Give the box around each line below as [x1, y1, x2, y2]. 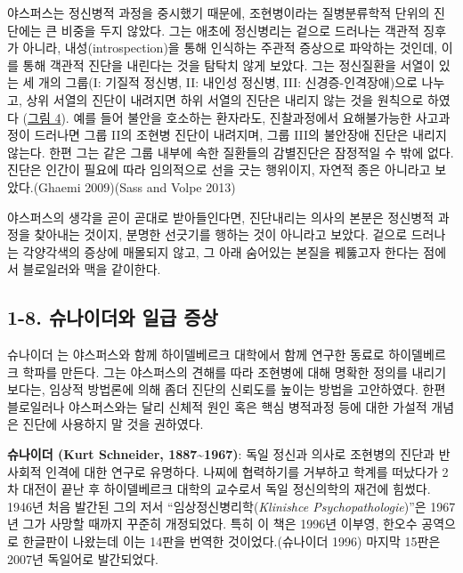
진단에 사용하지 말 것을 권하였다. [22, 415, 204, 433]
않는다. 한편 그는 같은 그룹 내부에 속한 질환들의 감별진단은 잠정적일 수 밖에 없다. [7, 142, 454, 161]
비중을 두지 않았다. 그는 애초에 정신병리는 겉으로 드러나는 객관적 [61, 20, 419, 39]
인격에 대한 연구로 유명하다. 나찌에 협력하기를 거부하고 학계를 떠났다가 [45, 462, 438, 480]
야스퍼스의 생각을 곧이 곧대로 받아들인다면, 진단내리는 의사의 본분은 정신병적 [7, 207, 435, 226]
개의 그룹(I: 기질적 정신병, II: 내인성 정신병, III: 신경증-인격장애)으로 [38, 73, 418, 92]
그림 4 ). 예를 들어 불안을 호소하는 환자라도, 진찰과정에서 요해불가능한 [28, 108, 412, 126]
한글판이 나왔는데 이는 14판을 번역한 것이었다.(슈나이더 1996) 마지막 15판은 [22, 532, 441, 551]
